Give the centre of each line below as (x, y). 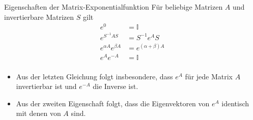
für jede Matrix (209, 76)
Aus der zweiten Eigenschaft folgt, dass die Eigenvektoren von (113, 103)
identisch (235, 103)
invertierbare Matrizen (39, 17)
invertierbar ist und (46, 86)
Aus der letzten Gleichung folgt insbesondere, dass (94, 76)
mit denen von (38, 113)
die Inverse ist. (116, 86)
